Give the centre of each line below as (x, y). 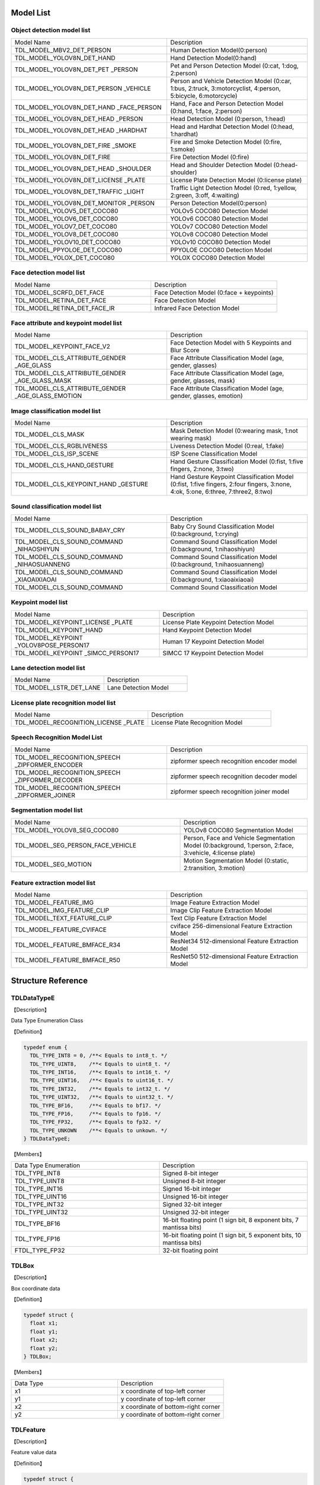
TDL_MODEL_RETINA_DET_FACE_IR (65, 308)
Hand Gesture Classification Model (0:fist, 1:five (237, 462)
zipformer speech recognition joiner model (230, 791)
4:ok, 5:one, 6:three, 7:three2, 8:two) (221, 492)
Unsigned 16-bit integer (195, 1197)
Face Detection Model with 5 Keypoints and (231, 343)
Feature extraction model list (53, 883)
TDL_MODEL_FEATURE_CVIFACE (60, 930)
